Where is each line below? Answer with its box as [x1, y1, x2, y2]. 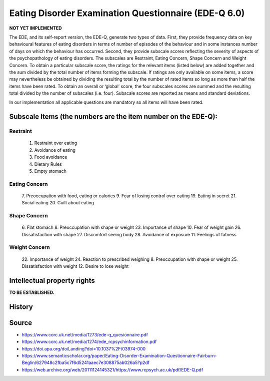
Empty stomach [34, 168, 67, 174]
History [9, 302, 33, 311]
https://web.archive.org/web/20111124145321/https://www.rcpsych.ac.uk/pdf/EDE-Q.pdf [21, 366, 203, 372]
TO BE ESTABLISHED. [9, 289, 54, 295]
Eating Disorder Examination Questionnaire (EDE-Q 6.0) [9, 8, 245, 19]
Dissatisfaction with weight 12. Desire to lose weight [21, 263, 129, 269]
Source [9, 318, 32, 327]
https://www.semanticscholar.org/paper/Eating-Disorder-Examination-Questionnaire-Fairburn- [21, 353, 217, 359]
